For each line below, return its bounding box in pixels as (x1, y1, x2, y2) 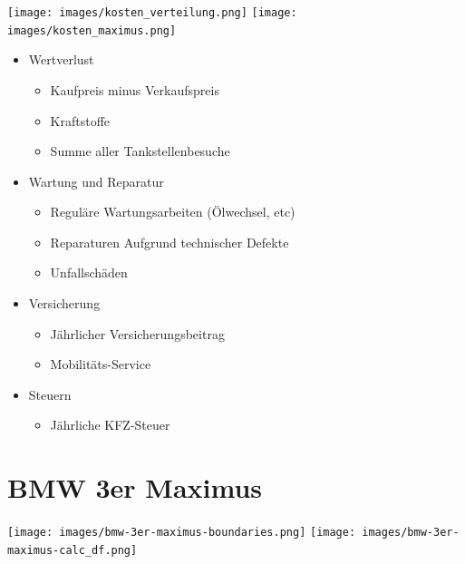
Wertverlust (28, 50, 94, 69)
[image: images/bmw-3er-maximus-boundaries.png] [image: (7, 526, 356, 540)
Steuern (28, 384, 72, 404)
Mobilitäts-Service (50, 355, 151, 374)
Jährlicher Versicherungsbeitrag (50, 324, 225, 343)
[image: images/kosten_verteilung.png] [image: (7, 6, 297, 19)
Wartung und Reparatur (28, 171, 164, 190)
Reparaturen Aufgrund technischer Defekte (50, 232, 289, 251)
